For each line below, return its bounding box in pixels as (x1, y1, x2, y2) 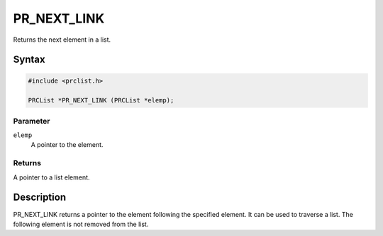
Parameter (13, 116, 50, 126)
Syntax (13, 54, 45, 66)
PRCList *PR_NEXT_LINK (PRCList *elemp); (28, 96, 174, 105)
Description (13, 191, 67, 203)
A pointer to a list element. (13, 173, 90, 182)
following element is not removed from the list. (13, 220, 149, 228)
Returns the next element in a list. (13, 35, 111, 44)
